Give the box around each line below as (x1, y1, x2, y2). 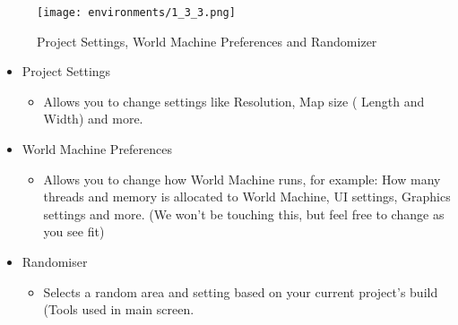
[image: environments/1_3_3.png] (37, 6, 236, 19)
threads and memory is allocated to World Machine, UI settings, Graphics (43, 187, 451, 206)
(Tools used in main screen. (43, 300, 194, 319)
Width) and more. (43, 109, 143, 128)
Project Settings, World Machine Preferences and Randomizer (37, 31, 377, 50)
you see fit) (43, 222, 105, 241)
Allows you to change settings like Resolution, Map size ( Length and (43, 91, 425, 110)
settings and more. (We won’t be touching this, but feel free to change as (43, 204, 445, 223)
